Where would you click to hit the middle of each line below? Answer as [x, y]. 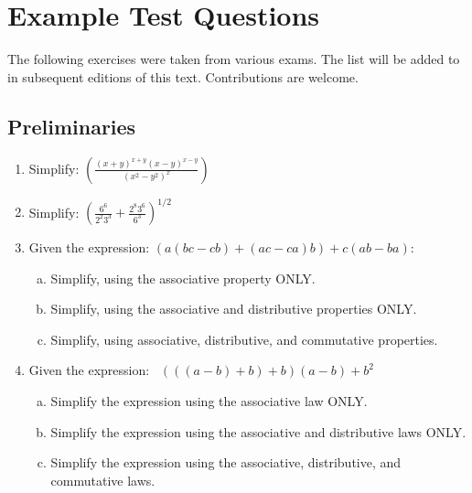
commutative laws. [103, 480]
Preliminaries [72, 126]
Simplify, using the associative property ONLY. [183, 278]
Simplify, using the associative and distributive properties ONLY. [234, 309]
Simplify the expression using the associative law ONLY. [209, 400]
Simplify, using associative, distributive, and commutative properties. [244, 339]
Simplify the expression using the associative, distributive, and [226, 462]
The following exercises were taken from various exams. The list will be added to [234, 59]
